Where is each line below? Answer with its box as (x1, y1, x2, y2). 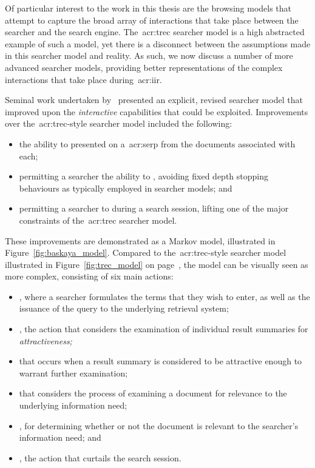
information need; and (19, 431, 101, 444)
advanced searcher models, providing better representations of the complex (5, 61, 283, 73)
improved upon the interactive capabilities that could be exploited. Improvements (5, 105, 308, 118)
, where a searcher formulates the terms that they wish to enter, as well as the (19, 290, 310, 303)
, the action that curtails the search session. (19, 451, 181, 464)
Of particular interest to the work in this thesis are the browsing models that (5, 2, 292, 14)
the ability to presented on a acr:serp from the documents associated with (19, 137, 296, 150)
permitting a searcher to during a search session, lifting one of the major (19, 202, 289, 215)
